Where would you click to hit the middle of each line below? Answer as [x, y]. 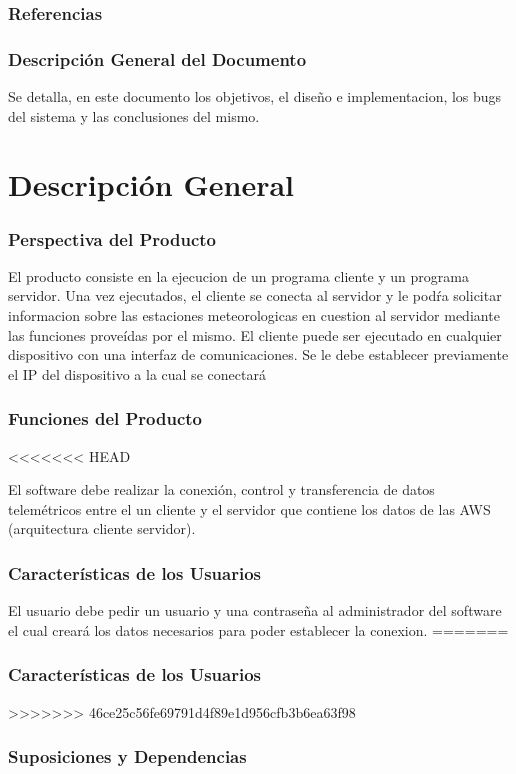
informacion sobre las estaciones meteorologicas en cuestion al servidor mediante [254, 315]
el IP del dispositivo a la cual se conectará [137, 373]
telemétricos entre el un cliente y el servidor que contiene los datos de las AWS [249, 508]
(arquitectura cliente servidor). [102, 528]
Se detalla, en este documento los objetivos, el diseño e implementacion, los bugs [255, 96]
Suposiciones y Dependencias [127, 756]
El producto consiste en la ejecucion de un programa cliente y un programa [238, 275]
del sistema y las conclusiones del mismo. [134, 115]
